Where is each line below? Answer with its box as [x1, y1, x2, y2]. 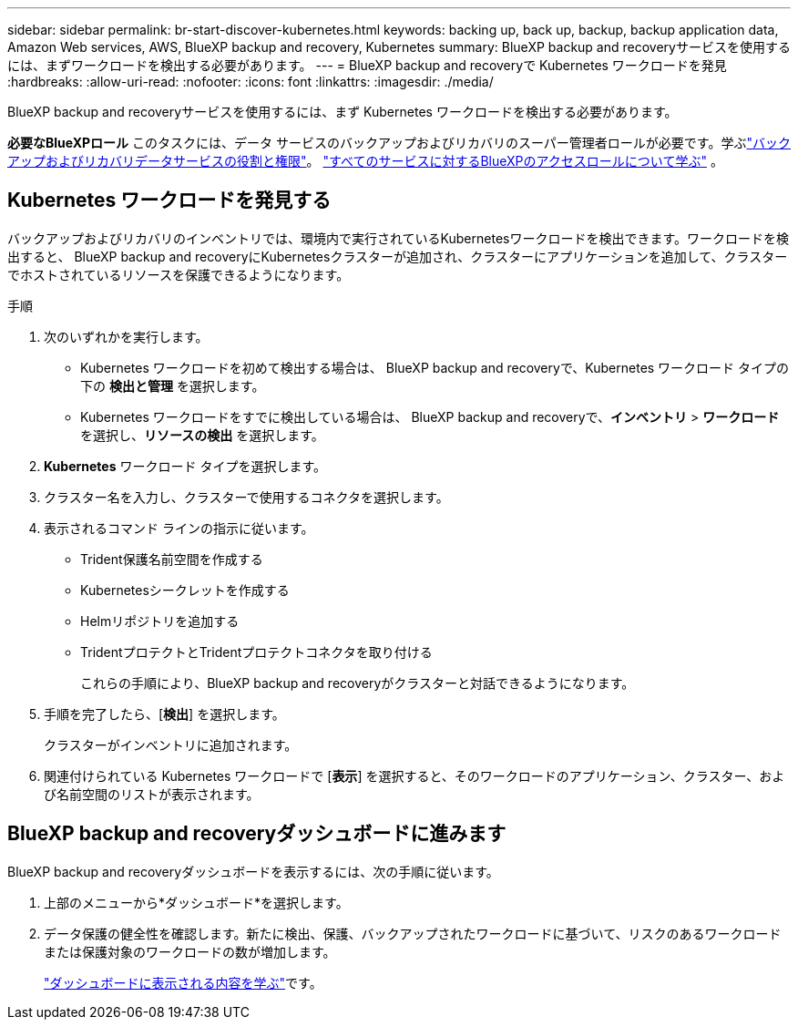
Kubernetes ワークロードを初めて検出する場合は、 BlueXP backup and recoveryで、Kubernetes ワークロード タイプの [80, 359, 790, 375]
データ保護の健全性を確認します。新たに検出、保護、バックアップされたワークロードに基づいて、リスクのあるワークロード [44, 925, 782, 941]
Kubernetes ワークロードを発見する [7, 189, 332, 212]
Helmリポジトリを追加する [80, 612, 240, 629]
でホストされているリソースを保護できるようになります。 [7, 266, 350, 282]
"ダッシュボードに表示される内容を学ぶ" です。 [44, 974, 322, 991]
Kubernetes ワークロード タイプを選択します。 [44, 457, 326, 474]
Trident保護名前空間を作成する [80, 550, 263, 567]
